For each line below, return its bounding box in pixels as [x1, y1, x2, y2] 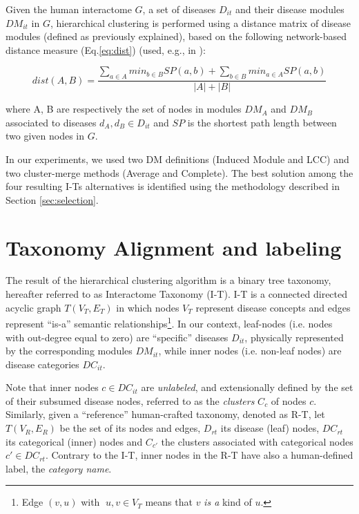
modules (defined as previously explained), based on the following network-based [6, 29, 347, 44]
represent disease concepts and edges [195, 300, 351, 314]
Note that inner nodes [6, 380, 99, 394]
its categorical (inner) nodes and [6, 434, 143, 448]
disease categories [6, 356, 79, 371]
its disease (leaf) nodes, [220, 421, 320, 435]
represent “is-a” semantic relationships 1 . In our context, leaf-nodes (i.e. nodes [6, 314, 333, 330]
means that [145, 495, 193, 509]
